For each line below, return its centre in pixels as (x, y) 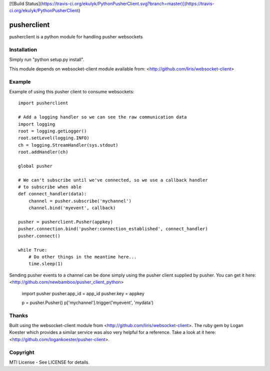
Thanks (19, 316)
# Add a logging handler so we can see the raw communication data (102, 117)
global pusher (35, 166)
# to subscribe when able (50, 187)
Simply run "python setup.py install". (47, 59)
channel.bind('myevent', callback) (72, 208)
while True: (33, 250)
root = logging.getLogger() (52, 131)
